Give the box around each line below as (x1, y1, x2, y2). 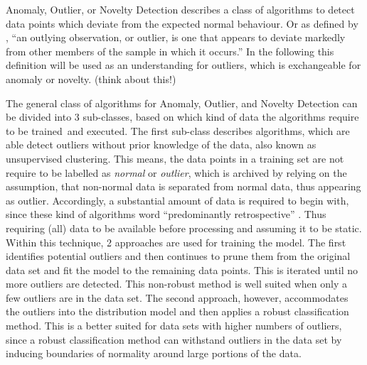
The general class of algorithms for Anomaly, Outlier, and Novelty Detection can (6, 95, 358, 110)
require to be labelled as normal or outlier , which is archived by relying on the (6, 165, 347, 180)
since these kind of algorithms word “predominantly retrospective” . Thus (6, 207, 326, 222)
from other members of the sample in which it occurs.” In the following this (6, 43, 334, 58)
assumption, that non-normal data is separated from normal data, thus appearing (6, 179, 361, 194)
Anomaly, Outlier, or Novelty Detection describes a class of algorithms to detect (6, 2, 355, 16)
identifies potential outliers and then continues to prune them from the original (6, 249, 351, 263)
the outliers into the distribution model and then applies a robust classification (6, 304, 349, 319)
